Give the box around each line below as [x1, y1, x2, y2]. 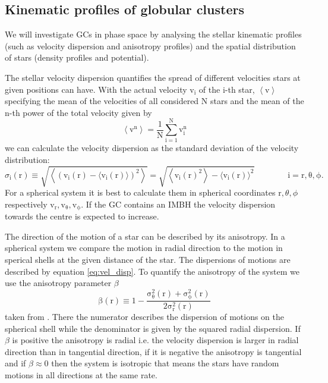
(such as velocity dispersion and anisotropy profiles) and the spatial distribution [5, 39, 296, 52]
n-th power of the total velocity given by [5, 106, 152, 118]
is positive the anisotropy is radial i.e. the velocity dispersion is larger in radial [12, 334, 299, 346]
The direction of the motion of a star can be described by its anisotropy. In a [5, 230, 285, 242]
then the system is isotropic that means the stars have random [51, 357, 279, 369]
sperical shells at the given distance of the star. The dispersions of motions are [5, 253, 291, 266]
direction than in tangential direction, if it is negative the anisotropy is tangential [5, 345, 302, 357]
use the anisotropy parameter [5, 277, 112, 289]
